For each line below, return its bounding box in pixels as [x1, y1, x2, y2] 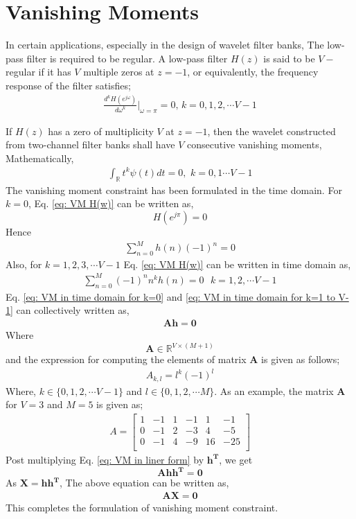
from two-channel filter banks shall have [6, 137, 175, 152]
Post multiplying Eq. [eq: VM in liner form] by [6, 452, 204, 466]
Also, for [6, 256, 42, 271]
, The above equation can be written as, [60, 475, 229, 490]
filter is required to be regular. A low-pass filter [26, 51, 228, 65]
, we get [219, 452, 253, 466]
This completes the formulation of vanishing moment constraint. [6, 500, 278, 514]
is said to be [263, 51, 315, 65]
